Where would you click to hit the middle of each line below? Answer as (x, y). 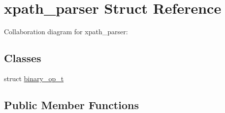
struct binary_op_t (34, 78)
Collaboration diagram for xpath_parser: (66, 32)
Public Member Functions (71, 104)
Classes (23, 58)
